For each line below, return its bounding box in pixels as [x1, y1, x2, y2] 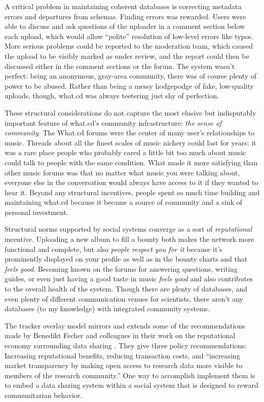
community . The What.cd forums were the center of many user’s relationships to [5, 127, 255, 138]
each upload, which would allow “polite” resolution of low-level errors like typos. [5, 30, 254, 41]
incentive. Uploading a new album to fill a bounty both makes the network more [5, 234, 254, 244]
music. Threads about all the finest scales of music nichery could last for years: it [5, 137, 256, 148]
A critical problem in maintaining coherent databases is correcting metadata [5, 1, 242, 11]
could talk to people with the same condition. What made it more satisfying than [5, 157, 258, 167]
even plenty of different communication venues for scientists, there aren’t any [5, 293, 243, 304]
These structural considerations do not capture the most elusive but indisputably [5, 107, 256, 118]
